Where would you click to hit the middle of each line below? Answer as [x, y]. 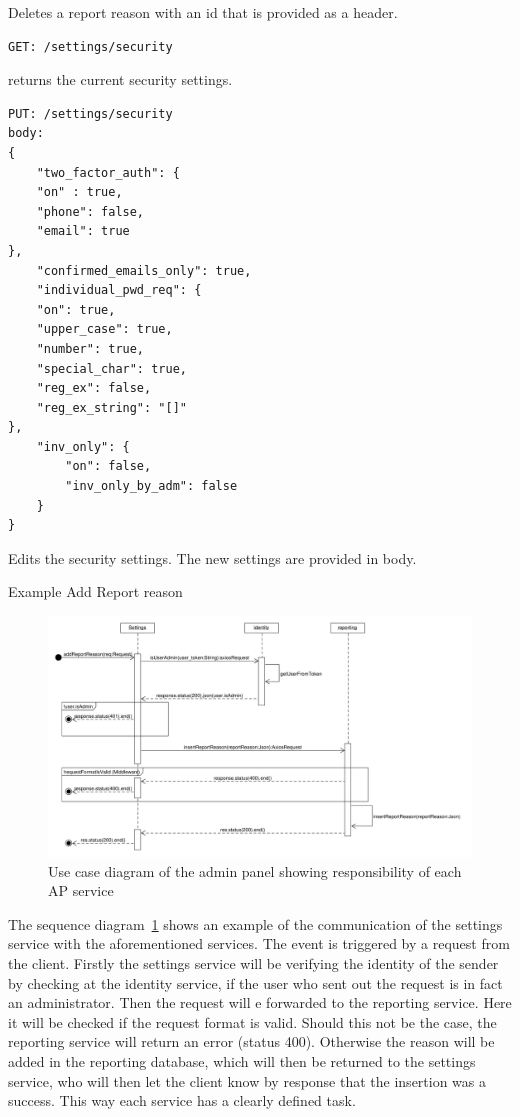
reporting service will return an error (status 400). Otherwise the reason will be [251, 1041]
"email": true [83, 231]
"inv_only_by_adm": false [151, 486]
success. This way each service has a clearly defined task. [182, 1100]
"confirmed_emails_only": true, [144, 270]
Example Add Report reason [95, 591]
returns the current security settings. [120, 79]
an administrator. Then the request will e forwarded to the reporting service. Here [260, 1002]
